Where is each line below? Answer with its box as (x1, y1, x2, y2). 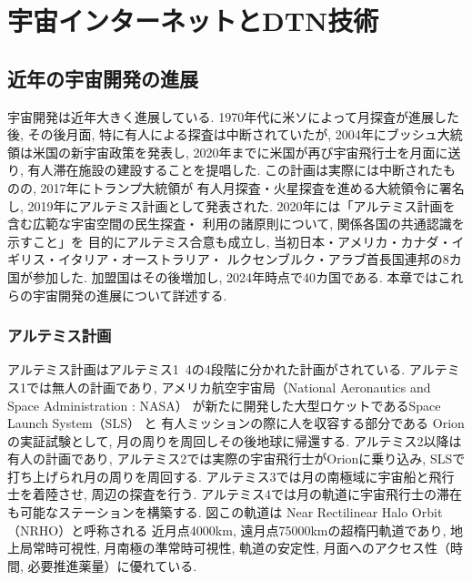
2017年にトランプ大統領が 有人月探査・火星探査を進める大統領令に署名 (40, 178, 465, 197)
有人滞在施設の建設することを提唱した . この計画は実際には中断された (27, 160, 444, 179)
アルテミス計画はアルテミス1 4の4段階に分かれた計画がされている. (7, 360, 406, 379)
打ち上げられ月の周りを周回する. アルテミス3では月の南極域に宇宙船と (7, 466, 429, 485)
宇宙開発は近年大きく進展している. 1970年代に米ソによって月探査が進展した (7, 107, 460, 126)
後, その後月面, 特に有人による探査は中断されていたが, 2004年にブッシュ (7, 125, 437, 144)
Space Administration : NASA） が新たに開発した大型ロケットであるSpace (7, 395, 441, 414)
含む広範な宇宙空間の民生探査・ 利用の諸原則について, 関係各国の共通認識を (7, 214, 465, 233)
